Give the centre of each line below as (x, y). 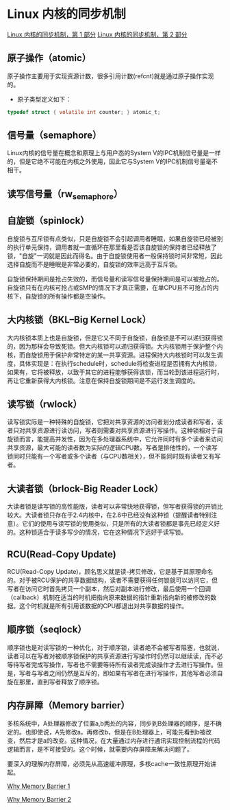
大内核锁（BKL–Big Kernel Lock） (79, 320)
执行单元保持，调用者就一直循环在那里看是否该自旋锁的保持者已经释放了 (115, 247)
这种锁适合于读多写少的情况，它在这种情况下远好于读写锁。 (103, 532)
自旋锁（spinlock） (48, 221)
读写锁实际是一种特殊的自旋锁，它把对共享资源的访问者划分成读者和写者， (112, 422)
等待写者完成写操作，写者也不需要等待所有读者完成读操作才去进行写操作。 (112, 664)
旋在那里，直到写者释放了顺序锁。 (55, 682)
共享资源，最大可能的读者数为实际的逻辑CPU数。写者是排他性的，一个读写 (112, 448)
